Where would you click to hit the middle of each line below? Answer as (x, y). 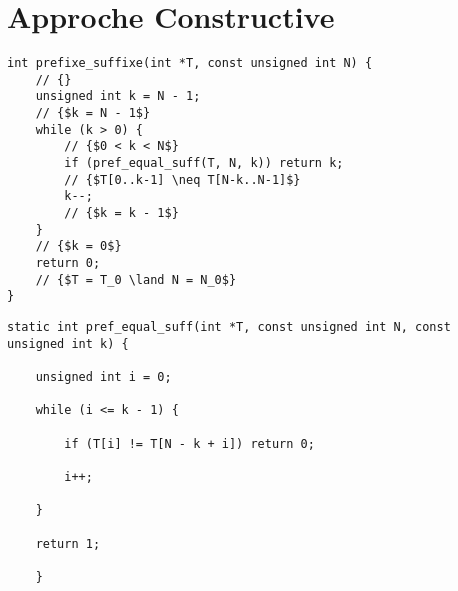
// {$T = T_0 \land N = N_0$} (136, 279)
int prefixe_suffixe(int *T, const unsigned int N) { (190, 63)
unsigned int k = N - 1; (118, 96)
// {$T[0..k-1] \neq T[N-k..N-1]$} (182, 179)
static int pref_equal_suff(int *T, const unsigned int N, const (229, 326)
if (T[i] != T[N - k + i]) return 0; (189, 443)
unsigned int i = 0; (103, 376)
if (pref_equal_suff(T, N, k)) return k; (204, 163)
